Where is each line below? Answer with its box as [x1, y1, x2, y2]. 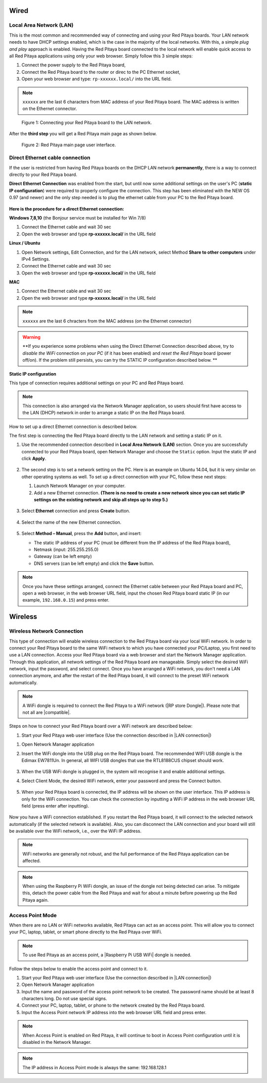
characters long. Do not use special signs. [21, 996, 107, 1002]
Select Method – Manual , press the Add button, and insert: [21, 531, 142, 537]
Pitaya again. [22, 897, 49, 903]
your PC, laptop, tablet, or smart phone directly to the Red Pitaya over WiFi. [9, 929, 163, 935]
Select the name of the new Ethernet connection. [21, 519, 122, 525]
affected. [22, 858, 41, 864]
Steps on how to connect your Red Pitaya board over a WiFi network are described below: [9, 723, 193, 729]
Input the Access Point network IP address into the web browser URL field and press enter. [21, 1009, 207, 1015]
